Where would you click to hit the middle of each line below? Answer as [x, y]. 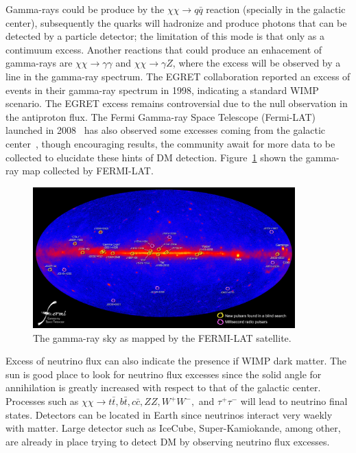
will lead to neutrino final [294, 401]
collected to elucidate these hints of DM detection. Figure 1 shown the [154, 157]
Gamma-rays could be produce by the [85, 9]
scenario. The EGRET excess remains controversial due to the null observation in [177, 103]
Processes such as [42, 401]
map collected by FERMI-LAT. [88, 171]
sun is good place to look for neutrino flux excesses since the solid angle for [164, 374]
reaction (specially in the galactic [276, 9]
